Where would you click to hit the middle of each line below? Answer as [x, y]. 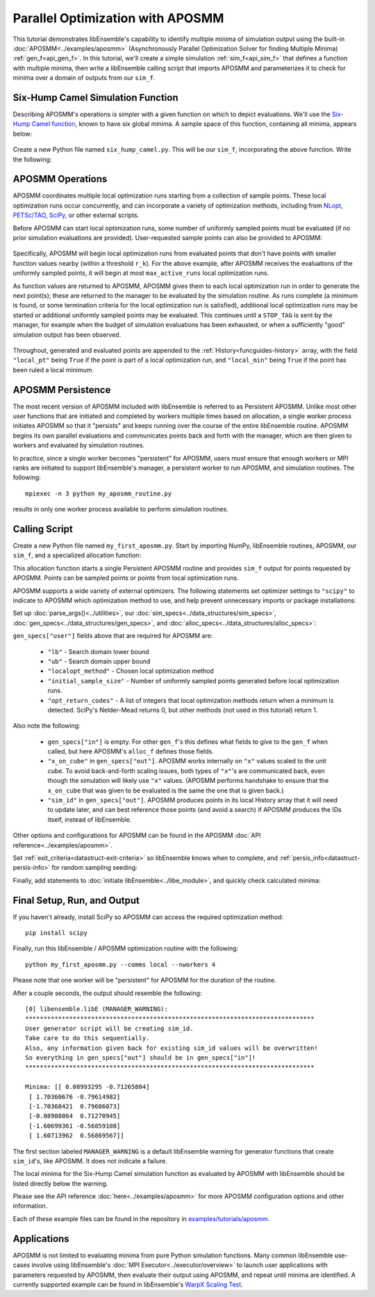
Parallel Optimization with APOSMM [118, 18]
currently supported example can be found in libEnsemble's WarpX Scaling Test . [128, 1284]
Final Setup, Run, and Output [76, 900]
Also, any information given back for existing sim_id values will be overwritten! [172, 1048]
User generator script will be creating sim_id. [109, 1028]
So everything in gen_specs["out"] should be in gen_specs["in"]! [141, 1057]
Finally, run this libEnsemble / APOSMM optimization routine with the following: [126, 948]
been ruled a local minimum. [53, 369]
